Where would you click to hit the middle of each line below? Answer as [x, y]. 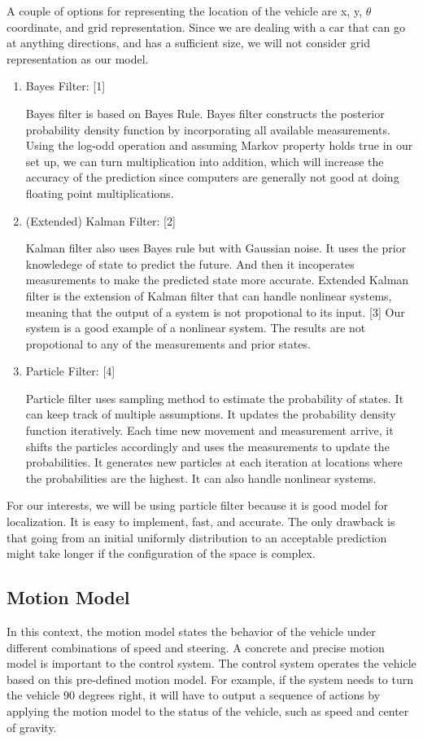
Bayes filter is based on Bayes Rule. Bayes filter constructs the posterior [205, 113]
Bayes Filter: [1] [65, 86]
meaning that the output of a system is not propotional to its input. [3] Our [215, 311]
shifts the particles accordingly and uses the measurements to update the [207, 446]
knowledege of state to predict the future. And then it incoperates [190, 263]
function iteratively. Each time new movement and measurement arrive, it [209, 430]
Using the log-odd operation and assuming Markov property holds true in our [219, 145]
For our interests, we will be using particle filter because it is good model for [198, 505]
